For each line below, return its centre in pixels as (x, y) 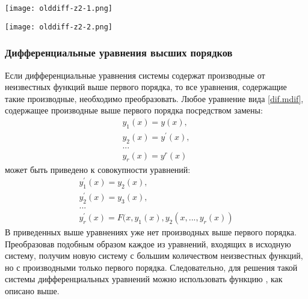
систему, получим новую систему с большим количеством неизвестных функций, (154, 255)
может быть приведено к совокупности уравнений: (98, 169)
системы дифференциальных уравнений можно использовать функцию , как (144, 279)
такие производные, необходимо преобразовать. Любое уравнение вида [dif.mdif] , (154, 98)
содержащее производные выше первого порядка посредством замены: (134, 110)
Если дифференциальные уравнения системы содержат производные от (135, 75)
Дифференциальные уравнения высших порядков (119, 53)
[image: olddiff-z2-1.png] (59, 8)
